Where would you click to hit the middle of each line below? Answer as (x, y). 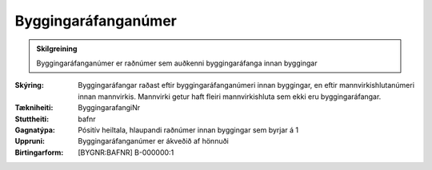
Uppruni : (30, 141)
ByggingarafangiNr (109, 108)
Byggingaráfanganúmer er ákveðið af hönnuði (154, 141)
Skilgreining (57, 49)
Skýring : (29, 85)
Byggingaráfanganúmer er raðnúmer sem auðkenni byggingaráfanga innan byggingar (177, 63)
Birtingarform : (39, 152)
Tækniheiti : (34, 108)
